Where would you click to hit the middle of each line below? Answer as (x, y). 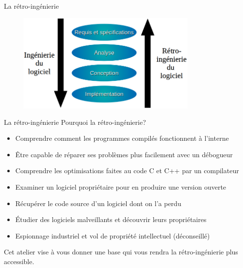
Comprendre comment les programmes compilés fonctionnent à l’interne (122, 138)
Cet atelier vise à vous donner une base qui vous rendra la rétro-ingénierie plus (121, 252)
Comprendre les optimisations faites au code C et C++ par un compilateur (127, 171)
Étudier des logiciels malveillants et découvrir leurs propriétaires (111, 219)
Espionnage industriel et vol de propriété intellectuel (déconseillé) (113, 235)
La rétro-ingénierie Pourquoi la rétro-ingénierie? (75, 122)
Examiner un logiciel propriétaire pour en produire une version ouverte (121, 187)
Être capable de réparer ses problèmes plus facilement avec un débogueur (124, 154)
